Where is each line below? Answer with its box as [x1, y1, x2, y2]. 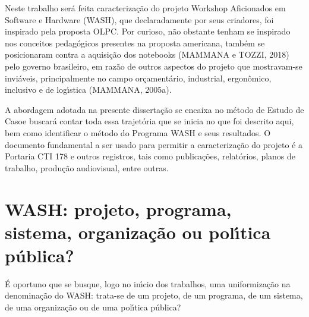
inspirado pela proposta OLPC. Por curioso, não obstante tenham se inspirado [5, 25, 291, 37]
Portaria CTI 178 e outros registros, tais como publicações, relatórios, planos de [5, 150, 296, 162]
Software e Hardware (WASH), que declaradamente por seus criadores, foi [5, 13, 274, 26]
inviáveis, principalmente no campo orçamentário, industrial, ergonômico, [5, 71, 272, 84]
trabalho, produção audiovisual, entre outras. [5, 161, 169, 174]
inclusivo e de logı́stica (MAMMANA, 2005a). [5, 83, 172, 96]
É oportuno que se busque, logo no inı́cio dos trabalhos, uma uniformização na [5, 277, 291, 290]
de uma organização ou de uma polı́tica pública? [5, 301, 181, 313]
